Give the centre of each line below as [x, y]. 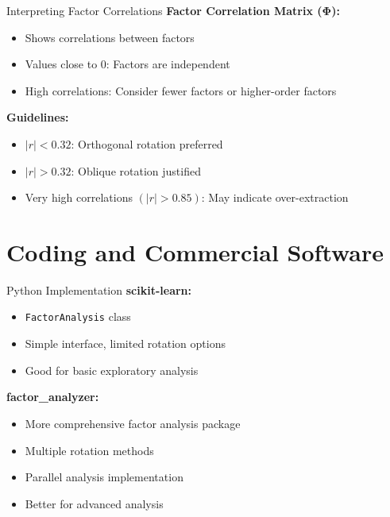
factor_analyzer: [53, 397]
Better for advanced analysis [94, 503]
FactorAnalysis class [78, 316]
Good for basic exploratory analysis [112, 370]
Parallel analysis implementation [104, 477]
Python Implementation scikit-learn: [99, 289]
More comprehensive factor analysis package [133, 423]
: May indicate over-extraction [275, 197]
